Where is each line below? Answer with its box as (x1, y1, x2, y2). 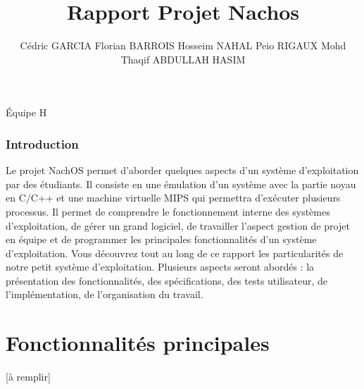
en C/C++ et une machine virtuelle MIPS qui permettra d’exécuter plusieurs (6, 190, 341, 205)
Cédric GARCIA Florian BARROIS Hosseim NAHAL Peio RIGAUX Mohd (20, 38, 346, 53)
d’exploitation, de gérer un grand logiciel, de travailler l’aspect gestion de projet (6, 218, 350, 233)
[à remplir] (6, 369, 51, 384)
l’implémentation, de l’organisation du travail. (6, 287, 203, 302)
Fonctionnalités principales (6, 328, 270, 357)
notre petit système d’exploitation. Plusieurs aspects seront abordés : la (6, 259, 315, 274)
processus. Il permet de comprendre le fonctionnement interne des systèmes (6, 204, 330, 218)
